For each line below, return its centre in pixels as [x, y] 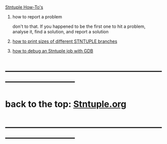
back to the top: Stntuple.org [66, 104]
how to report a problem [37, 17]
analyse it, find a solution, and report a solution [60, 32]
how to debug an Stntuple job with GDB [53, 51]
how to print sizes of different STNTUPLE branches [65, 41]
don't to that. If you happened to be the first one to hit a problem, [79, 26]
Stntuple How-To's [24, 7]
